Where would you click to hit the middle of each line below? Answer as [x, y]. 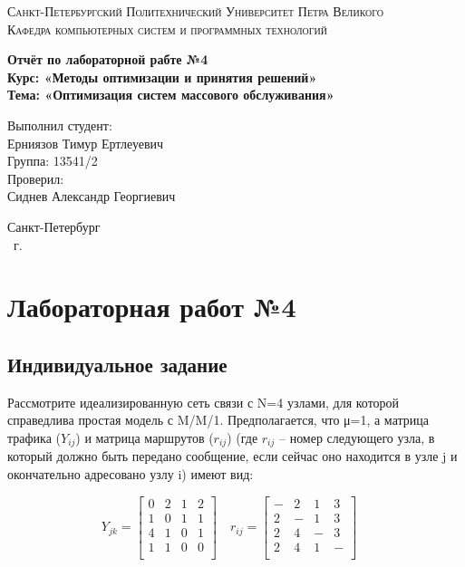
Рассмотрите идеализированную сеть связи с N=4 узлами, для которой [203, 402]
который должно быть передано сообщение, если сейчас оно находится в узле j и [232, 456]
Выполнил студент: [60, 125]
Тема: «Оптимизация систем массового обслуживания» [171, 95]
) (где [242, 437]
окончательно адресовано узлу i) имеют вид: [131, 473]
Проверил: [36, 178]
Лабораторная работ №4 [152, 307]
